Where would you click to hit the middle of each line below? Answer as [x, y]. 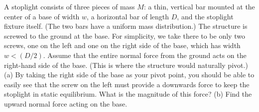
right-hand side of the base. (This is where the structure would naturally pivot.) [126, 65]
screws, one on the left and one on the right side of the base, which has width [122, 45]
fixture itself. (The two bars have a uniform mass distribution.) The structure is [126, 26]
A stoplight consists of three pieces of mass [69, 6]
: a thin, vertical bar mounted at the [199, 6]
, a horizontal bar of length [128, 16]
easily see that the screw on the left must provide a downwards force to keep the [127, 84]
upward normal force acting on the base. [66, 103]
